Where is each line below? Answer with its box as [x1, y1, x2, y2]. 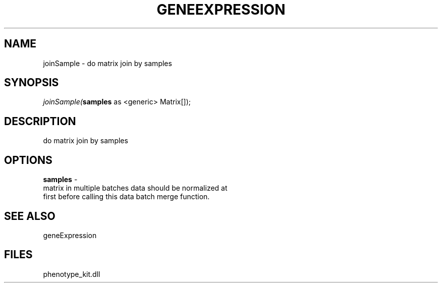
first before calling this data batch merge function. [43, 192, 210, 201]
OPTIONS [4, 153, 52, 166]
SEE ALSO [4, 209, 56, 222]
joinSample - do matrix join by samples [43, 59, 172, 68]
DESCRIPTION [4, 114, 76, 128]
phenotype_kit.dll [43, 269, 100, 278]
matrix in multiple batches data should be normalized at [43, 184, 228, 193]
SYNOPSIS [4, 76, 59, 89]
